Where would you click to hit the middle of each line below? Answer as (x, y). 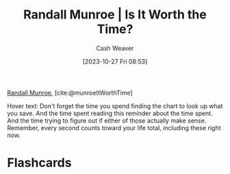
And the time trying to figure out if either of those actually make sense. (107, 121)
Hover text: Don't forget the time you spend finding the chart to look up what (115, 105)
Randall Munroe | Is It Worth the (115, 15)
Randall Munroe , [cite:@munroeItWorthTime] (70, 92)
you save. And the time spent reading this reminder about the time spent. (110, 113)
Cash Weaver (115, 48)
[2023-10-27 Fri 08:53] (115, 61)
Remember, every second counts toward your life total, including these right (114, 127)
